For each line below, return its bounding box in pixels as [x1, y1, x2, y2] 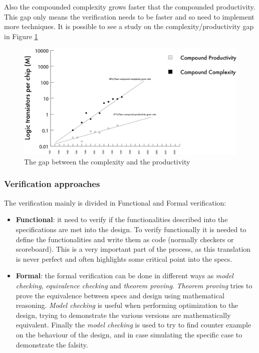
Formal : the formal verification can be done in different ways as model [16, 270, 233, 281]
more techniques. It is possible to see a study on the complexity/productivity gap [4, 21, 254, 32]
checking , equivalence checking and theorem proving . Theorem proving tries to [16, 280, 252, 290]
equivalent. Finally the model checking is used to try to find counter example [16, 319, 251, 330]
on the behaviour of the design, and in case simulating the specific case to [16, 329, 242, 339]
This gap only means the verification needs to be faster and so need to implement [4, 11, 254, 22]
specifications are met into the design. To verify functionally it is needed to [16, 224, 246, 234]
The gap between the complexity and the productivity [24, 156, 190, 166]
